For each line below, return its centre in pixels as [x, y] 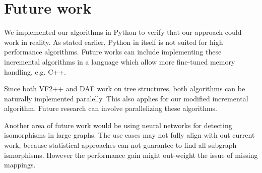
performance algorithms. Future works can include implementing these [113, 52]
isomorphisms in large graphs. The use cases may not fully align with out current [129, 135]
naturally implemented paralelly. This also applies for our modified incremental [126, 98]
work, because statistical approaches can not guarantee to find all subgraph [120, 145]
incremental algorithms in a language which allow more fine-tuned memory [120, 61]
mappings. [20, 165]
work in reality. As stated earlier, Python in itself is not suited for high [114, 42]
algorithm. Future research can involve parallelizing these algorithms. [111, 108]
